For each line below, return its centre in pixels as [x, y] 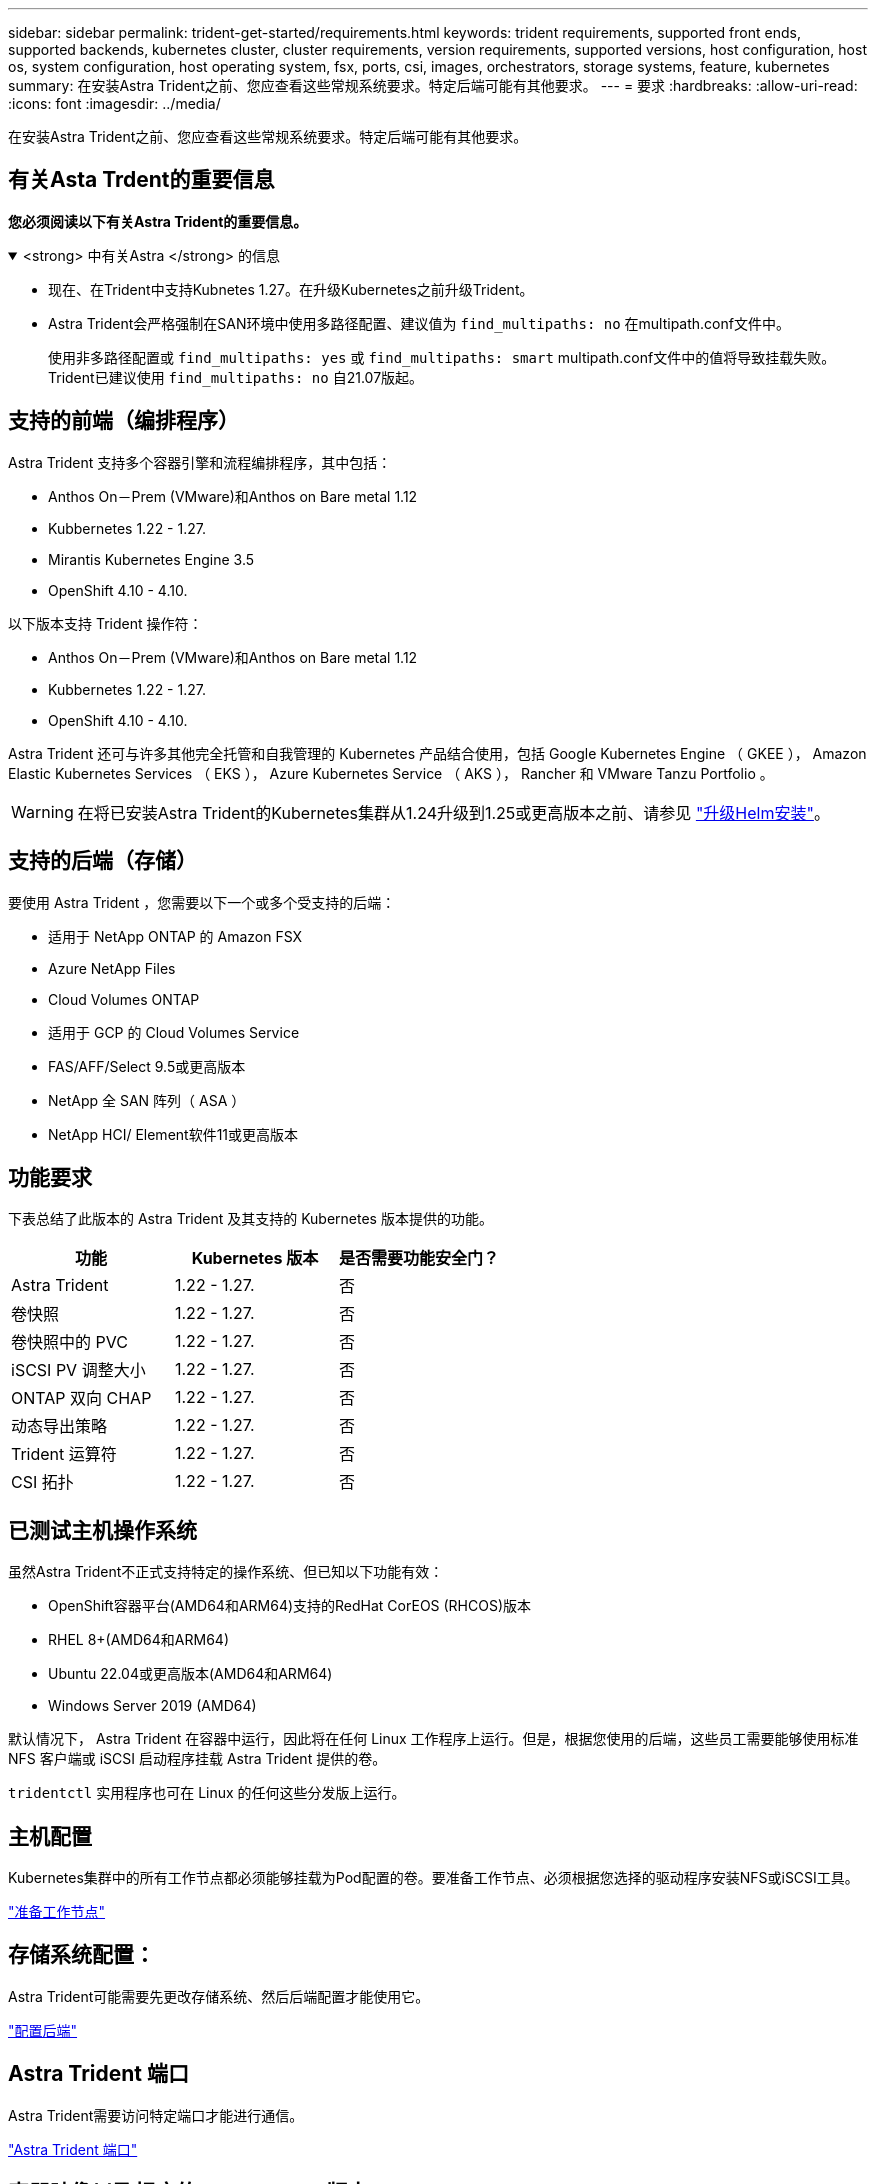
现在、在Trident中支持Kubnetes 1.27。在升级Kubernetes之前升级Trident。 [291, 289]
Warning [42, 811]
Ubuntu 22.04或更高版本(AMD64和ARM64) [190, 1674]
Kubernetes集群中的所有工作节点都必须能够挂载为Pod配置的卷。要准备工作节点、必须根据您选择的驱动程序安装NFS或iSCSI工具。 [433, 1878]
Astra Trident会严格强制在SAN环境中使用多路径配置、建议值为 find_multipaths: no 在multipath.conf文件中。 [419, 323]
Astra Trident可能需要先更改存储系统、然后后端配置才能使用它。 [219, 1996]
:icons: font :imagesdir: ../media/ [114, 103]
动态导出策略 [59, 1426]
